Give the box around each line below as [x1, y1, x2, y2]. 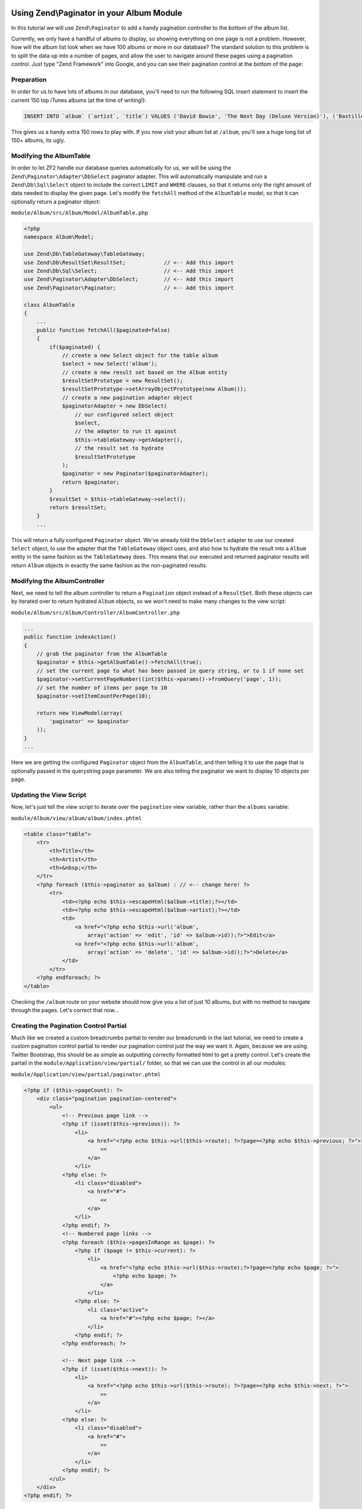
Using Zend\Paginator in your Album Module [11, 8, 182, 18]
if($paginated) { [49, 343, 101, 350]
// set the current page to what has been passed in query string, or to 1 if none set [36, 667, 304, 674]
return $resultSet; [49, 504, 107, 511]
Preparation [11, 75, 47, 84]
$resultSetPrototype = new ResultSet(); [62, 377, 183, 384]
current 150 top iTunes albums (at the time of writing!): [11, 97, 147, 104]
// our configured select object [74, 411, 174, 418]
